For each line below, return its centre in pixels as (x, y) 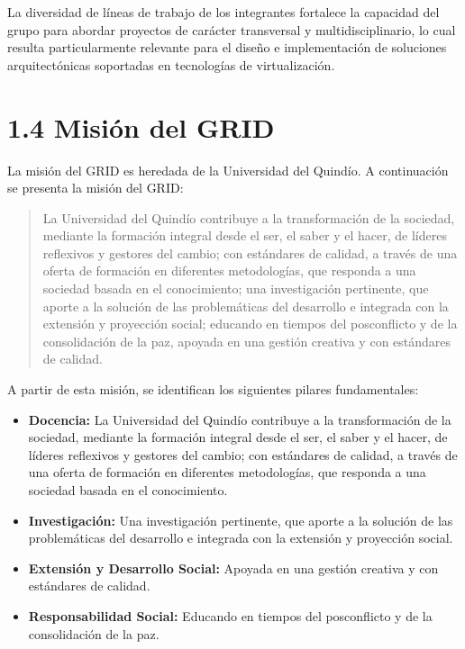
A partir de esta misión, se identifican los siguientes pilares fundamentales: (213, 389)
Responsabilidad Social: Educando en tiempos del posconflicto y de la (230, 615)
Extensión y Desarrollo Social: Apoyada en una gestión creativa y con (233, 568)
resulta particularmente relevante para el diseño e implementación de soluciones (227, 47)
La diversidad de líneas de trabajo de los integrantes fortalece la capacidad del (223, 12)
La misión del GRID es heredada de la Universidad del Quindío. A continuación (228, 170)
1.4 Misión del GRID (141, 126)
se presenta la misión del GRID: (96, 188)
